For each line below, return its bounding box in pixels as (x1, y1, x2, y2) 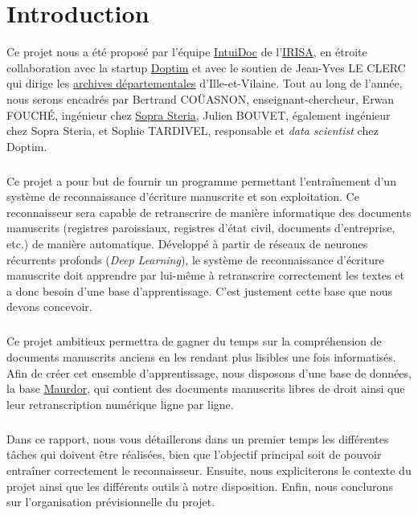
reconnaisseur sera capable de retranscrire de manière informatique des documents (6, 203, 412, 220)
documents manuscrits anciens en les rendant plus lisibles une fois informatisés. (6, 348, 396, 365)
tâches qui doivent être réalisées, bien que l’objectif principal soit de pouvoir (6, 446, 382, 463)
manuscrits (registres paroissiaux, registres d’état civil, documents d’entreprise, (6, 219, 395, 236)
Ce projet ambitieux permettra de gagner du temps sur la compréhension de (6, 333, 382, 349)
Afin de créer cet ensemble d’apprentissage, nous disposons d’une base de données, (6, 364, 412, 381)
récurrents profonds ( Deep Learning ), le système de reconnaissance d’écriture (6, 251, 384, 268)
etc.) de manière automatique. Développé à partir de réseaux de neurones (6, 235, 368, 252)
